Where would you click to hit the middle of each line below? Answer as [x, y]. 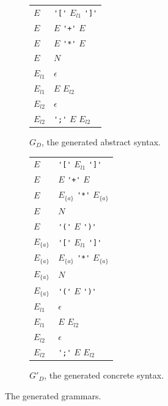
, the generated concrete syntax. [104, 375]
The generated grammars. [53, 395]
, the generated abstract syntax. [101, 142]
